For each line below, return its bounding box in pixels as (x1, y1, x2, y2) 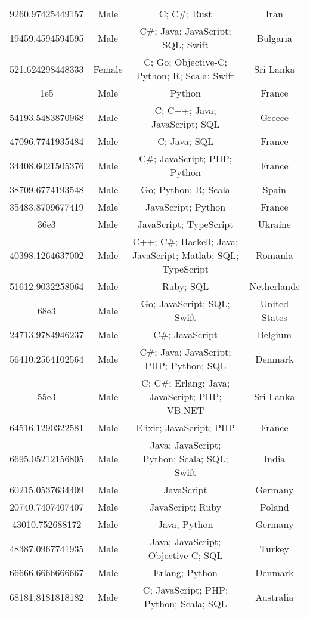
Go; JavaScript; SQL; (141, 296, 230, 310)
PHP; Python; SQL (145, 359, 227, 372)
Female (93, 61, 123, 76)
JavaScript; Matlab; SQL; (132, 248, 239, 262)
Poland (259, 500, 289, 514)
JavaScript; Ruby (150, 500, 222, 514)
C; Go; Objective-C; (144, 55, 227, 69)
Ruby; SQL (162, 279, 209, 293)
